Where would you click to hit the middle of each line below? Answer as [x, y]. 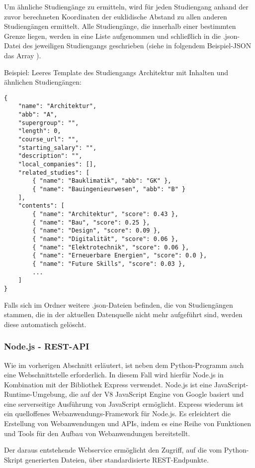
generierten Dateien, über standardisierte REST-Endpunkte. [117, 459]
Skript [13, 459]
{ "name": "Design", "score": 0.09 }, [96, 231]
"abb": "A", [38, 115]
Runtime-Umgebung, [36, 394]
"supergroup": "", [48, 123]
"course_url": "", [48, 140]
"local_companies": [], [57, 164]
